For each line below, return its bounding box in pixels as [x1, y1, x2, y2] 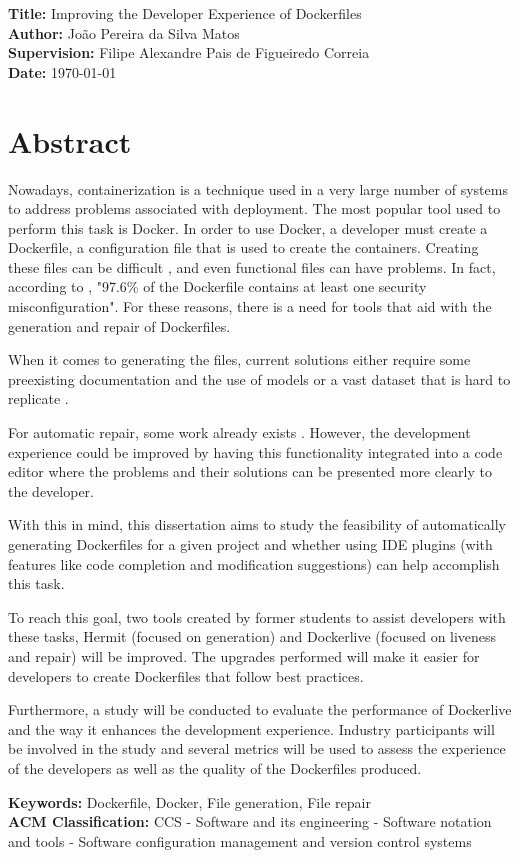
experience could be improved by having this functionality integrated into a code [8, 441, 503, 462]
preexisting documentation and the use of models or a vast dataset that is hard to [8, 368, 511, 389]
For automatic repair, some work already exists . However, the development [8, 422, 471, 443]
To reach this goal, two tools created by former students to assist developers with [8, 606, 506, 627]
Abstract [8, 120, 132, 161]
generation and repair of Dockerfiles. [8, 315, 231, 336]
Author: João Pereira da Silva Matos [8, 22, 240, 43]
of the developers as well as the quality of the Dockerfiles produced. [8, 757, 422, 778]
